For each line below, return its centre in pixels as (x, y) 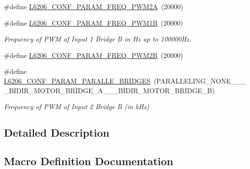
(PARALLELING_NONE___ (200, 80)
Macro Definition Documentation (89, 161)
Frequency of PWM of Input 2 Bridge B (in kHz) (77, 106)
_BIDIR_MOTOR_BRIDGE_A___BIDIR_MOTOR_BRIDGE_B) (109, 90)
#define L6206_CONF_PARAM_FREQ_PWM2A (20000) (94, 6)
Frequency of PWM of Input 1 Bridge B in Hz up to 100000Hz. (98, 39)
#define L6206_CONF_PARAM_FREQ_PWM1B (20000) (94, 22)
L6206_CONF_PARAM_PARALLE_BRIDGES (77, 80)
